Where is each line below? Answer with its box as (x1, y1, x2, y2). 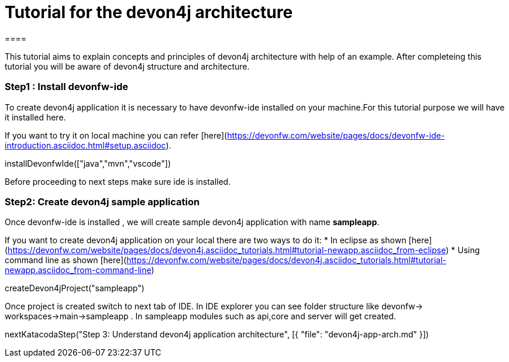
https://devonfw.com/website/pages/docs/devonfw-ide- (227, 130, 445, 140)
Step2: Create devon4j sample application (5, 195, 200, 208)
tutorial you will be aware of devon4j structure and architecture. (5, 61, 250, 71)
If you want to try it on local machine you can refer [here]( (5, 130, 228, 140)
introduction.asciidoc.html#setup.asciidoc (5, 140, 166, 150)
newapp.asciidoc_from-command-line (5, 265, 152, 275)
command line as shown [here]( (5, 255, 127, 266)
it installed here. (5, 112, 66, 122)
